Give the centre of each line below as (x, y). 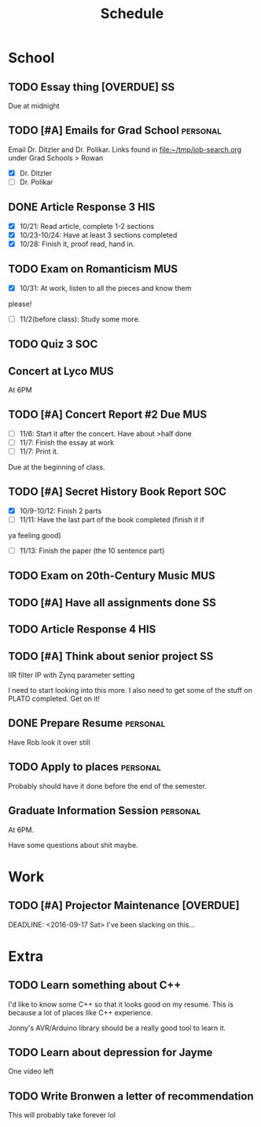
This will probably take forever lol (62, 1115)
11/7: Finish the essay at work (67, 442)
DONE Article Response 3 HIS (82, 207)
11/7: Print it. (39, 451)
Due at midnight (34, 106)
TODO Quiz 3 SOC (53, 344)
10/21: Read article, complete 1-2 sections (87, 226)
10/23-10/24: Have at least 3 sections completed (98, 235)
